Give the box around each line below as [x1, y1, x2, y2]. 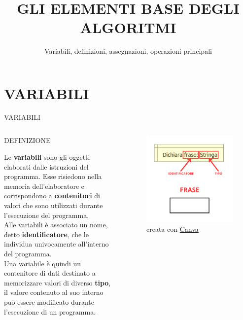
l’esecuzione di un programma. [4, 306, 96, 317]
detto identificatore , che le [4, 229, 89, 239]
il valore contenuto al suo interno [4, 287, 104, 297]
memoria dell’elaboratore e [4, 180, 85, 191]
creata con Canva [146, 224, 199, 234]
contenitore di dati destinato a [4, 268, 96, 278]
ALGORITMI [80, 17, 176, 37]
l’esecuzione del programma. [4, 210, 89, 220]
